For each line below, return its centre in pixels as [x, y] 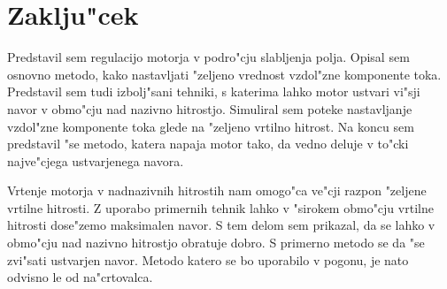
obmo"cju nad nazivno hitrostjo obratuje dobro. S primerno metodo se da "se [216, 243]
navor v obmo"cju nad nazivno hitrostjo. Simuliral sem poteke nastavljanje [210, 108]
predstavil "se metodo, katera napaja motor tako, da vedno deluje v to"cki [208, 144]
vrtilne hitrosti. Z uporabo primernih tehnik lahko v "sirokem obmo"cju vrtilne [220, 207]
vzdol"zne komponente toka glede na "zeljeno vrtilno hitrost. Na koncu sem [211, 126]
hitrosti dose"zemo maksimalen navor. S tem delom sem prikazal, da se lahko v [221, 225]
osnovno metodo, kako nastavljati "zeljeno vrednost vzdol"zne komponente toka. [224, 74]
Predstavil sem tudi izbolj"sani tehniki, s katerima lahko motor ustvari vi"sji [214, 91]
